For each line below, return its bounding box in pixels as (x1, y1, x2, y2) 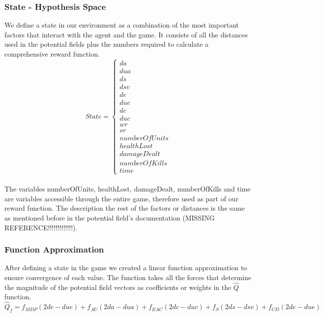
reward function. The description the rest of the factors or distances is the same (4, 203, 245, 213)
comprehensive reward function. (4, 49, 100, 59)
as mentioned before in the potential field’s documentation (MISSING (4, 212, 215, 222)
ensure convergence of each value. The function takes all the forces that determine (4, 272, 251, 282)
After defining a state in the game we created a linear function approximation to (4, 262, 247, 273)
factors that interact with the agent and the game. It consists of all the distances (4, 29, 248, 39)
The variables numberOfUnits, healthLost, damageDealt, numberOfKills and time (4, 184, 251, 194)
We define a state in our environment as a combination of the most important (4, 20, 239, 30)
